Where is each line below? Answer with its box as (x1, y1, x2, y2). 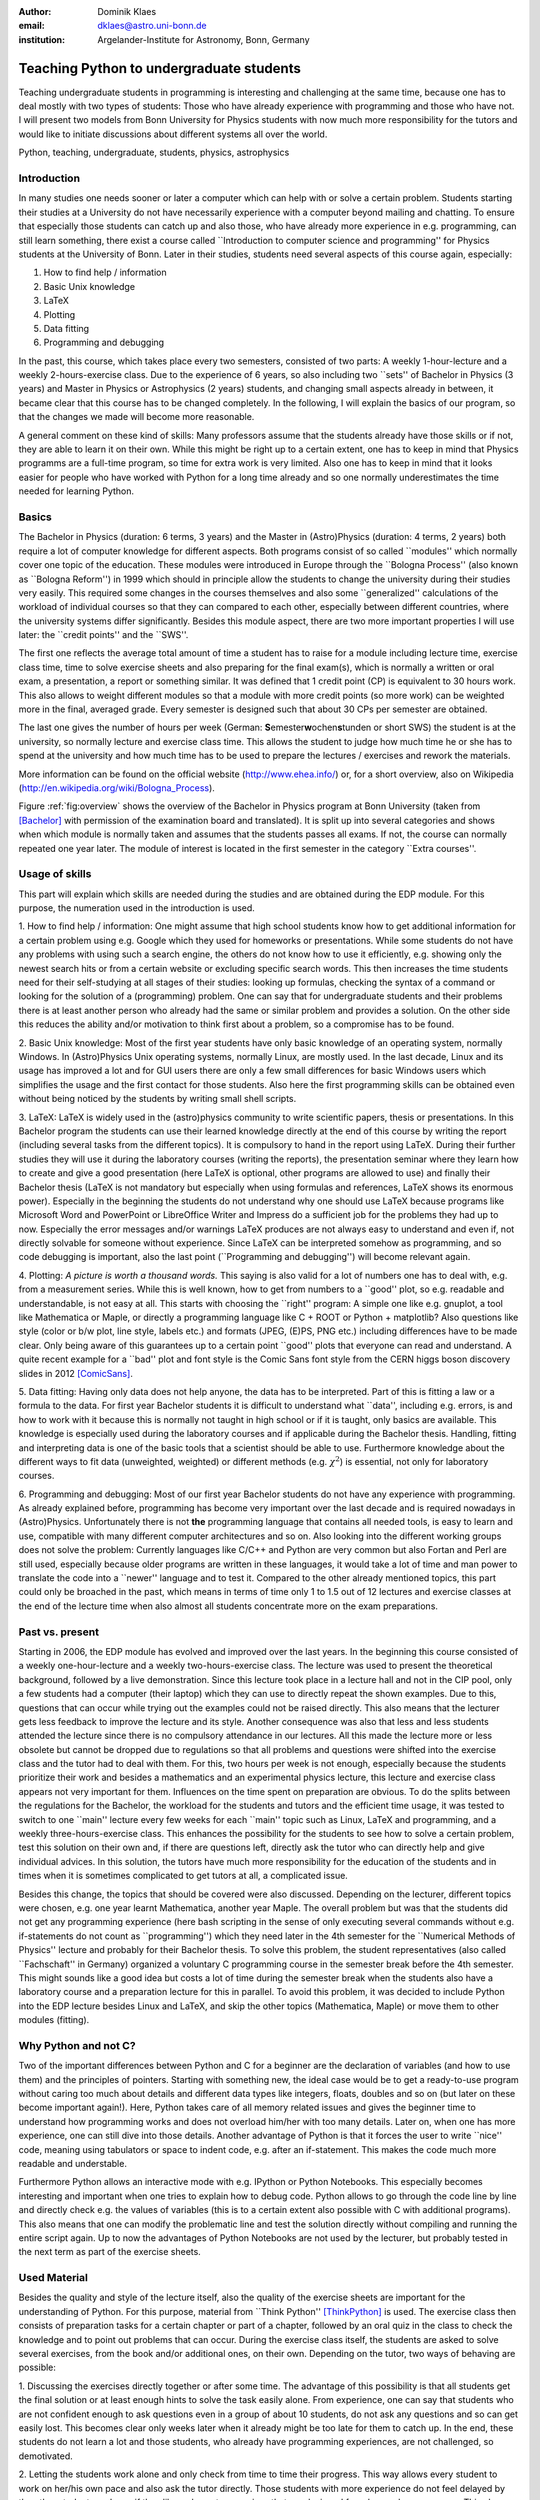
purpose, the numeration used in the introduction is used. (18, 902, 255, 914)
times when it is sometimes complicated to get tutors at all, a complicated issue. (18, 1870, 349, 1882)
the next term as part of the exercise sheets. (18, 2246, 202, 2258)
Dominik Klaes (97, 6, 157, 17)
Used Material (18, 2271, 89, 2285)
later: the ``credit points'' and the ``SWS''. (18, 629, 189, 641)
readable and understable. (18, 2158, 127, 2169)
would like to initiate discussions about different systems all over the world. (18, 128, 328, 140)
